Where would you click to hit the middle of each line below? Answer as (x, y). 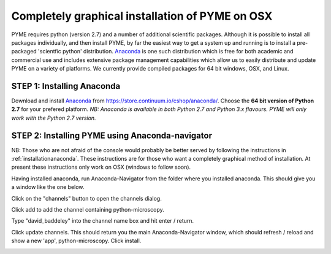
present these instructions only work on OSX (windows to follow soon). (101, 167)
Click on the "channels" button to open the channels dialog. (86, 198)
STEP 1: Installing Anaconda (66, 86)
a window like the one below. (48, 187)
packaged (24, 52)
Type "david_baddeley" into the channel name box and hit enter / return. (103, 221)
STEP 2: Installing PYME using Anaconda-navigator (112, 135)
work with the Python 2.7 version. (54, 118)
